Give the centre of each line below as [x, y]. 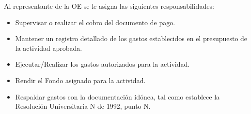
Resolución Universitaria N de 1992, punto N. [83, 106]
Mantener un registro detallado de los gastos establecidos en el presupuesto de [131, 38]
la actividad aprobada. [49, 48]
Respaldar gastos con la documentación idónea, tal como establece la [118, 96]
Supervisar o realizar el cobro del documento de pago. [95, 22]
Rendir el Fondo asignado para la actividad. [80, 80]
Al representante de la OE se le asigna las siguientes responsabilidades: [109, 6]
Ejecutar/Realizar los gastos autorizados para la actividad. [102, 64]
